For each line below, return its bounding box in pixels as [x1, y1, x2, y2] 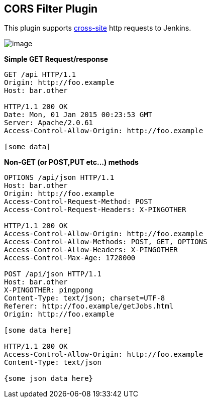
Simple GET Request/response [4, 55, 109, 64]
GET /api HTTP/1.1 [4, 70, 76, 79]
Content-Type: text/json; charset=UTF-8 [4, 294, 165, 303]
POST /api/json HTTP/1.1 [4, 270, 101, 278]
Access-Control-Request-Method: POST [4, 197, 153, 206]
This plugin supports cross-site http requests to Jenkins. [4, 24, 191, 33]
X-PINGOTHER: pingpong [4, 286, 93, 294]
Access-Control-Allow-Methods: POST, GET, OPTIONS [4, 238, 207, 246]
